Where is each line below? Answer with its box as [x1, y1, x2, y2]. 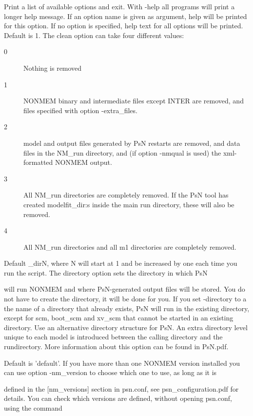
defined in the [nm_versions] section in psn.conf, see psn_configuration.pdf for [4, 383, 239, 394]
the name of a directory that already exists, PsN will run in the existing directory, [4, 303, 250, 313]
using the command [4, 403, 62, 413]
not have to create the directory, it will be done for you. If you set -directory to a [4, 294, 247, 304]
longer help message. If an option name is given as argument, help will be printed [4, 11, 247, 21]
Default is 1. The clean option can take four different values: [4, 30, 184, 40]
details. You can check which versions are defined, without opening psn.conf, [4, 393, 232, 403]
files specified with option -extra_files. [23, 105, 137, 115]
